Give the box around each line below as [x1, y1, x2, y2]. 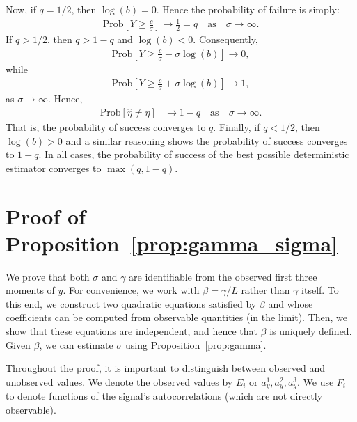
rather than [241, 283, 290, 297]
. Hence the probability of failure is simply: [156, 2, 340, 16]
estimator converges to [6, 160, 102, 175]
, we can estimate [39, 337, 113, 352]
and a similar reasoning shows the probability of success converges [65, 133, 348, 148]
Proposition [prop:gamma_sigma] [6, 228, 338, 257]
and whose [268, 296, 313, 311]
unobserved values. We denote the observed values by [6, 374, 233, 389]
